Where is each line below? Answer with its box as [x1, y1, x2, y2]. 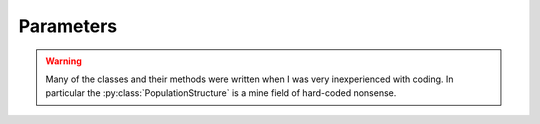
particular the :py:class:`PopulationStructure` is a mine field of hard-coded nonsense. [45, 87, 397, 99]
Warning [45, 55, 82, 67]
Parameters [18, 15, 118, 37]
